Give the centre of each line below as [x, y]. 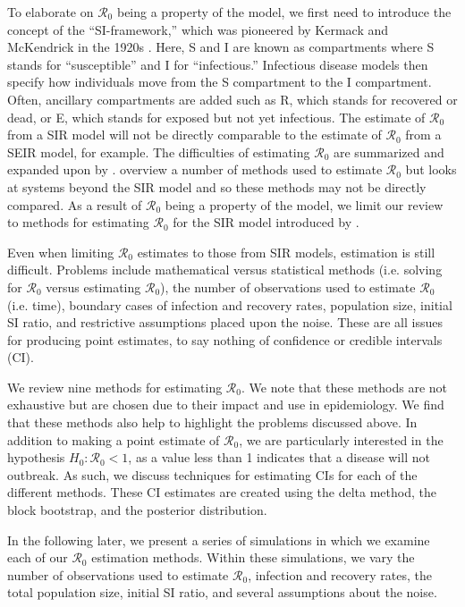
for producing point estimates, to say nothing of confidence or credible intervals [225, 339]
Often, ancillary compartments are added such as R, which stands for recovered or [232, 99]
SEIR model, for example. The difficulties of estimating [159, 152]
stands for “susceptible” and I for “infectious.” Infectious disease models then [218, 64]
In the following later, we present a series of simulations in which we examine [219, 540]
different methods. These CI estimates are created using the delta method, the [222, 492]
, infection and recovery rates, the [340, 574]
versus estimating [93, 287]
